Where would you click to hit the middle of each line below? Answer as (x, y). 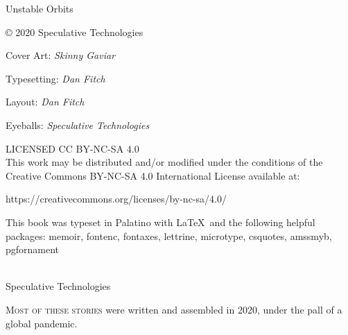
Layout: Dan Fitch (45, 102)
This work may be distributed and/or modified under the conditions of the (164, 162)
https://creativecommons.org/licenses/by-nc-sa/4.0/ (116, 199)
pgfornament (33, 249)
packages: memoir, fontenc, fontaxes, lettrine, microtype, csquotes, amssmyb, (169, 235)
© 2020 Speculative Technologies (75, 32)
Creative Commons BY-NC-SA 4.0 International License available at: (153, 175)
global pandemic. (42, 323)
